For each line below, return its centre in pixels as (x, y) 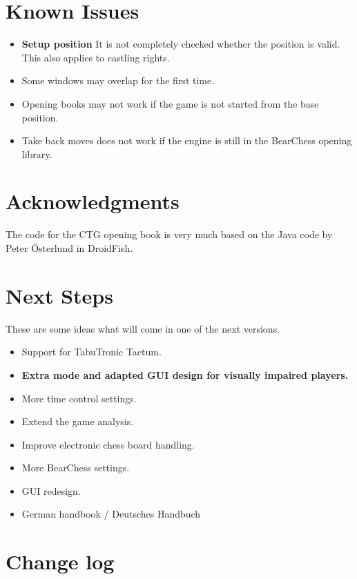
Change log (60, 561)
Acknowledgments (93, 201)
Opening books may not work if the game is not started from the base (170, 103)
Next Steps (59, 295)
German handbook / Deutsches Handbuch (111, 514)
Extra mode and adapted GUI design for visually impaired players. (185, 374)
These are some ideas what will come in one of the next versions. (143, 328)
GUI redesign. (51, 490)
